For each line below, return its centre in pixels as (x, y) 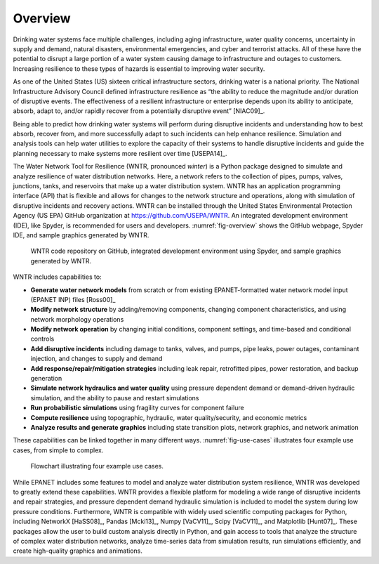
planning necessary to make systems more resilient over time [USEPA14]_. (120, 153)
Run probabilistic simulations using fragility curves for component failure (138, 408)
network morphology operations (77, 319)
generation (46, 379)
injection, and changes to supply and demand (97, 359)
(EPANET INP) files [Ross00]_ (73, 299)
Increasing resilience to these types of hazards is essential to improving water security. (139, 68)
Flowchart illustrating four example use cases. (97, 466)
